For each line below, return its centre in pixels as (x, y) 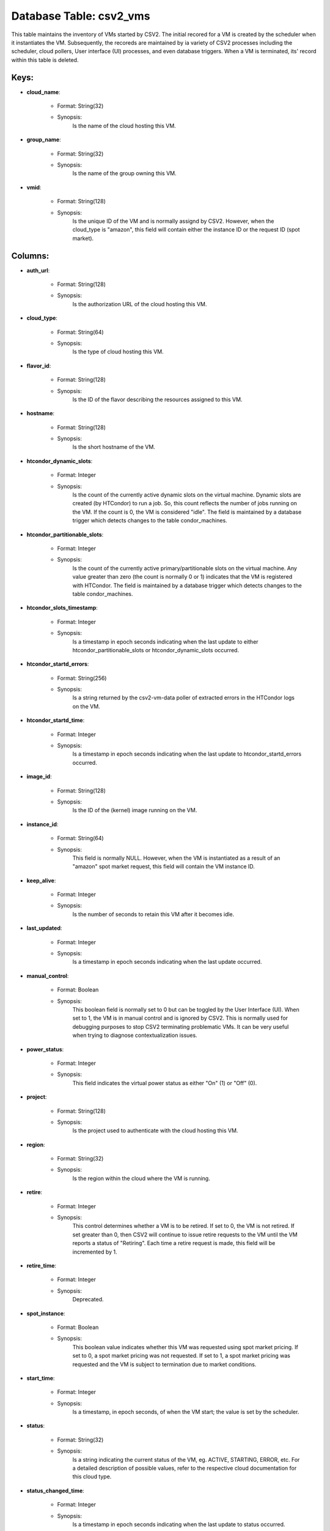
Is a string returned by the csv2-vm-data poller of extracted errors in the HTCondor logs (183, 698)
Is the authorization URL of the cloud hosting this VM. (140, 304)
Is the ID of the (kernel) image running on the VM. (135, 810)
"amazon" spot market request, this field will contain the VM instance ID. (163, 867)
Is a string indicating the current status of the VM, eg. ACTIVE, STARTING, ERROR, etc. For (186, 1459)
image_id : (39, 777)
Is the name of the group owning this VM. (124, 173)
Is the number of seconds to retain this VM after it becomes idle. (153, 914)
